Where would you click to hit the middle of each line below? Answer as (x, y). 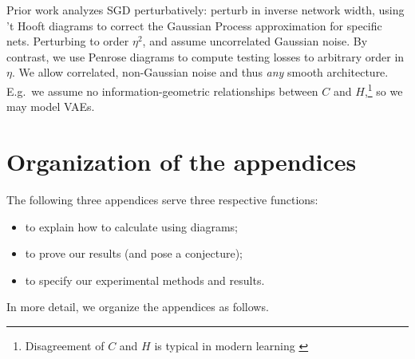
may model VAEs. (51, 107)
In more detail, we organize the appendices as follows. (138, 307)
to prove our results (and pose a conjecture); (134, 253)
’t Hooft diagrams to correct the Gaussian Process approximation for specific (194, 25)
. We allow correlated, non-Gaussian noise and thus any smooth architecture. (200, 72)
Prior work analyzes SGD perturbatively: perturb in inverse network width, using (206, 10)
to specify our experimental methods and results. (145, 280)
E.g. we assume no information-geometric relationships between (162, 91)
